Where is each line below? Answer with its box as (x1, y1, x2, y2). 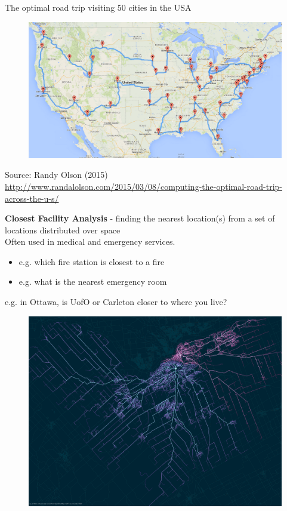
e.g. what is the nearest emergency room (18, 275, 167, 288)
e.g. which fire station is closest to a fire (18, 255, 165, 267)
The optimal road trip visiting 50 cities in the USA (5, 1, 192, 13)
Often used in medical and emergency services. (5, 235, 175, 248)
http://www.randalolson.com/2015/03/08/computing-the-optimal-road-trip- (5, 180, 282, 192)
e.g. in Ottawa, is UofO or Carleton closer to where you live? (5, 295, 227, 308)
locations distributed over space (5, 223, 121, 236)
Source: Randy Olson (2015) (5, 168, 108, 181)
